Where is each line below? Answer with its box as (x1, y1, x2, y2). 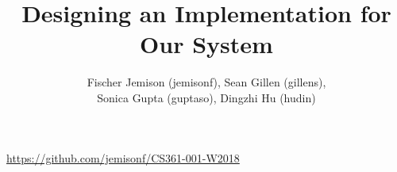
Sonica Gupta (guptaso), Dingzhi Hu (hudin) (97, 89, 316, 105)
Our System (140, 28, 273, 60)
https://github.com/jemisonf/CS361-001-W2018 (6, 149, 240, 166)
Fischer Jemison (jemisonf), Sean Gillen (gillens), (87, 74, 326, 90)
